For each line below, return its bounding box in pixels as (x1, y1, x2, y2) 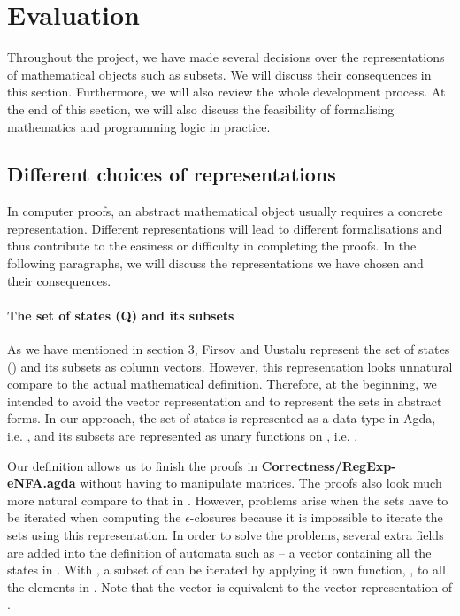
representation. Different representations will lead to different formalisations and (7, 219, 442, 237)
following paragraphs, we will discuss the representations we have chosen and (7, 254, 424, 273)
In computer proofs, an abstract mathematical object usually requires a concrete (7, 202, 443, 220)
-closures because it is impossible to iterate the (189, 508, 443, 527)
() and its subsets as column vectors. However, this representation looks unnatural (7, 357, 453, 375)
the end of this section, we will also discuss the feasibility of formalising (7, 99, 395, 118)
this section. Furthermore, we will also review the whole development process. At (7, 82, 446, 101)
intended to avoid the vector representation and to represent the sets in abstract (7, 391, 442, 410)
